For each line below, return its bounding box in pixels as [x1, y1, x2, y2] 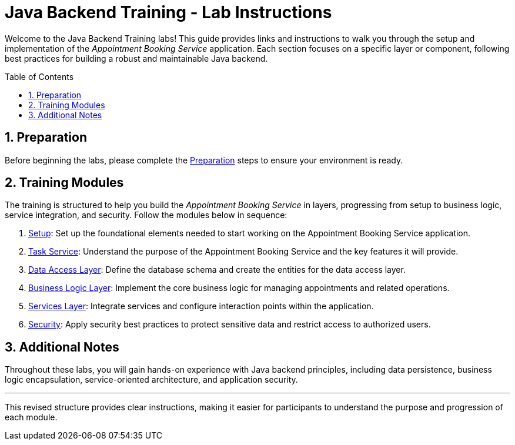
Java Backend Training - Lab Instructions [5, 2, 332, 22]
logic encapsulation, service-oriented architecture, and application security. [5, 374, 298, 385]
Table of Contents [5, 71, 74, 82]
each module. [5, 412, 58, 423]
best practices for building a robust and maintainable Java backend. [5, 53, 268, 63]
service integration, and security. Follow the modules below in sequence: [5, 210, 287, 220]
